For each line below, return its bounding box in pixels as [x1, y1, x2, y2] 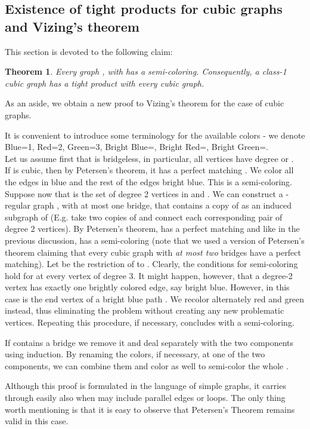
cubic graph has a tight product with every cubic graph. [5, 76, 204, 89]
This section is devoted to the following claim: [5, 45, 173, 57]
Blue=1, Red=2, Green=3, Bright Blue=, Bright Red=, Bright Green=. [5, 140, 268, 153]
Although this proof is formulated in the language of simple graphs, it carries [5, 379, 286, 392]
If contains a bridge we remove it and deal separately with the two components [5, 336, 294, 348]
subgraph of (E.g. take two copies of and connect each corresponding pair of [5, 210, 283, 223]
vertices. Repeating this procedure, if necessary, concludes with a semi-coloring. [5, 316, 294, 329]
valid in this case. [5, 415, 69, 427]
